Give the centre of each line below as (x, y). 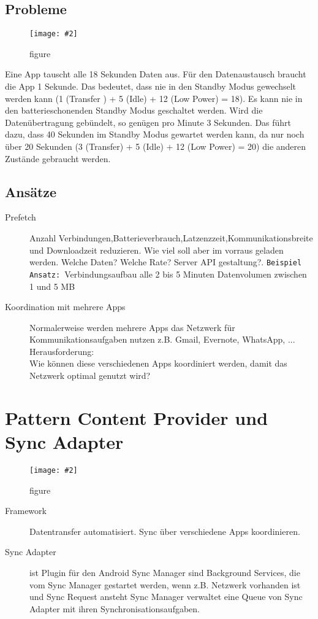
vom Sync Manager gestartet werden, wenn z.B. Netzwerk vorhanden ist (165, 584)
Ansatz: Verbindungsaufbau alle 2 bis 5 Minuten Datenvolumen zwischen (168, 274)
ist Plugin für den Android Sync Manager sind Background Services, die (165, 572)
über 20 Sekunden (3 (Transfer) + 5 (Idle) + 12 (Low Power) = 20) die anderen (156, 146)
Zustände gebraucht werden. (58, 158)
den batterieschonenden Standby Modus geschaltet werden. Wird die (134, 110)
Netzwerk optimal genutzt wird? (90, 376)
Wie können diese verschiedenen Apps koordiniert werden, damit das (158, 363)
